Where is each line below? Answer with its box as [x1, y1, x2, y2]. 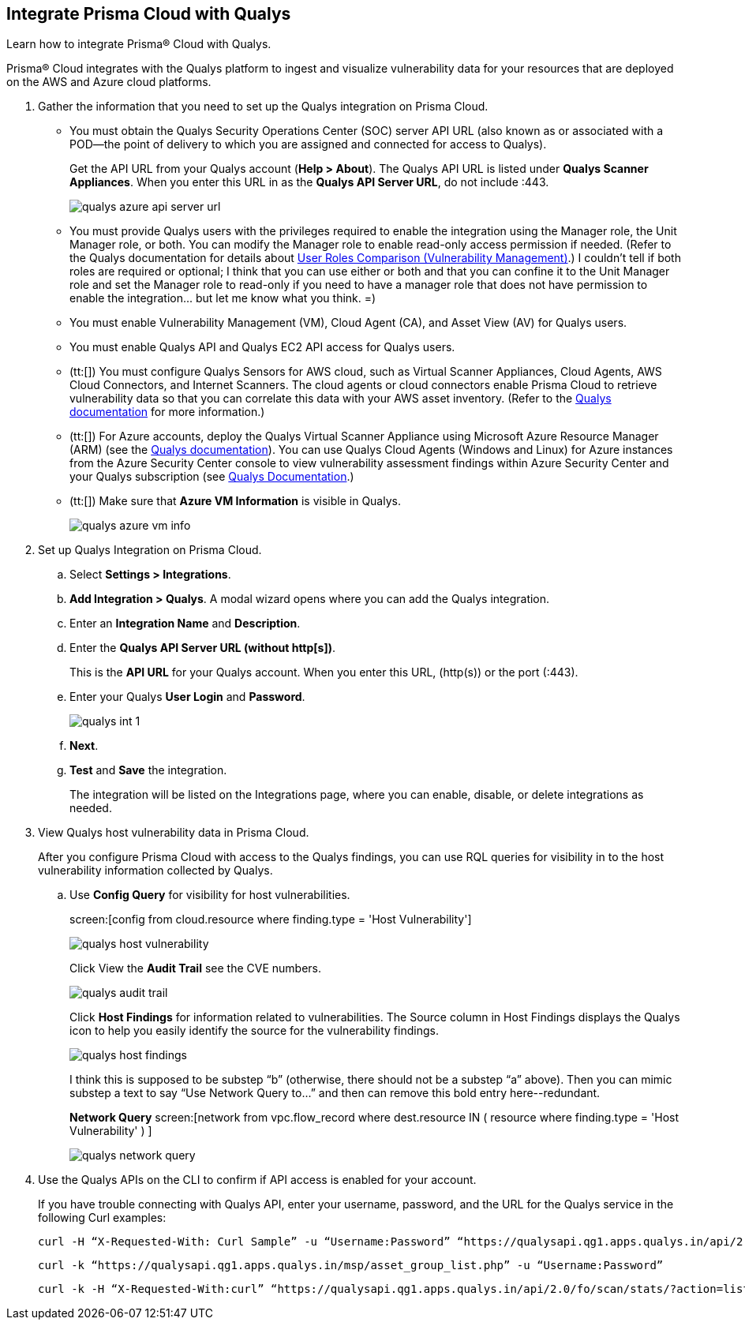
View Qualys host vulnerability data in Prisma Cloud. [38, 826, 309, 840]
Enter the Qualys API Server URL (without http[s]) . [69, 641, 336, 655]
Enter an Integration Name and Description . [69, 616, 301, 631]
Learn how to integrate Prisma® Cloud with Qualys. [6, 37, 271, 51]
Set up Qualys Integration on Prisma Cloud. [38, 543, 262, 557]
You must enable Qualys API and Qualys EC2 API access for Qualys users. [69, 340, 455, 354]
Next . [69, 739, 99, 753]
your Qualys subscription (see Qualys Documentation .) [69, 470, 354, 484]
